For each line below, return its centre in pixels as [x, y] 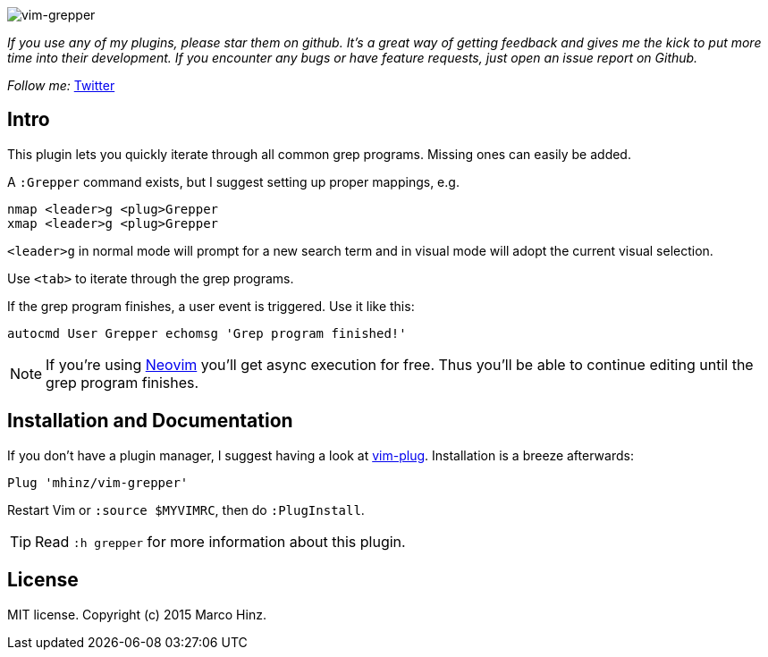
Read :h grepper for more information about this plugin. [220, 541]
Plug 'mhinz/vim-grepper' [98, 482]
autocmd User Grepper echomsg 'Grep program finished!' [207, 333]
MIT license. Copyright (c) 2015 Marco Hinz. [137, 614]
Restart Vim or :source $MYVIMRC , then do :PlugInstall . [186, 510]
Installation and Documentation [150, 421]
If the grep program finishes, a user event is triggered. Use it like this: [211, 306]
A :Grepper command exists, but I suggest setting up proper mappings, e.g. [233, 181]
